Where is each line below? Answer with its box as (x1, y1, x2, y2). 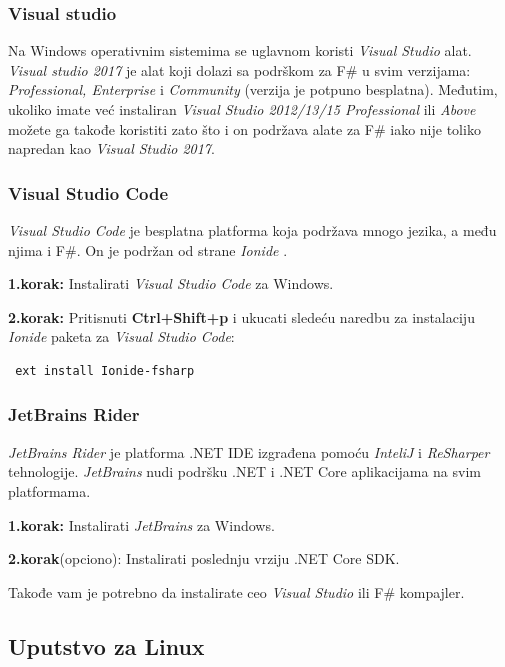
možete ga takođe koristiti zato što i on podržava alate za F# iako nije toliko (8, 118, 481, 139)
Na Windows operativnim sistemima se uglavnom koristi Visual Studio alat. (8, 40, 472, 61)
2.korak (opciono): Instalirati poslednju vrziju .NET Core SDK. (8, 548, 400, 569)
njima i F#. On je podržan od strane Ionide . (8, 239, 288, 260)
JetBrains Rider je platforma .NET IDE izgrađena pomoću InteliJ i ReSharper (8, 441, 490, 462)
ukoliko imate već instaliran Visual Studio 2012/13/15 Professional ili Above (8, 99, 476, 119)
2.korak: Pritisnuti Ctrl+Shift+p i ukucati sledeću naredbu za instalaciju (8, 306, 475, 327)
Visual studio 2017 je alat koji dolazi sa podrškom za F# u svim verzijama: (8, 59, 471, 80)
